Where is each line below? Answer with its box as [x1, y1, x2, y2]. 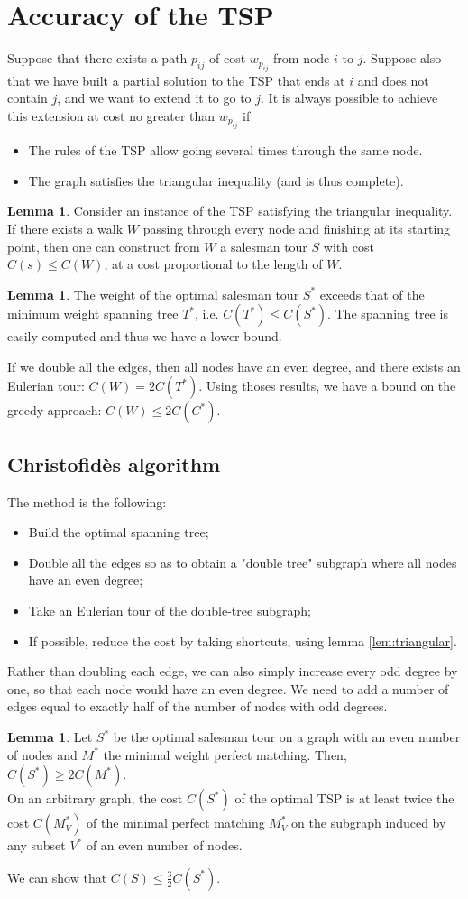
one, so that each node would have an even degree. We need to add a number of [7, 679, 449, 698]
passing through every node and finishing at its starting [142, 218, 451, 237]
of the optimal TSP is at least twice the [234, 789, 454, 808]
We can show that [7, 867, 107, 886]
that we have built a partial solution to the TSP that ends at [7, 70, 345, 89]
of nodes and [7, 745, 78, 764]
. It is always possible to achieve [261, 88, 438, 107]
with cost [323, 236, 374, 255]
